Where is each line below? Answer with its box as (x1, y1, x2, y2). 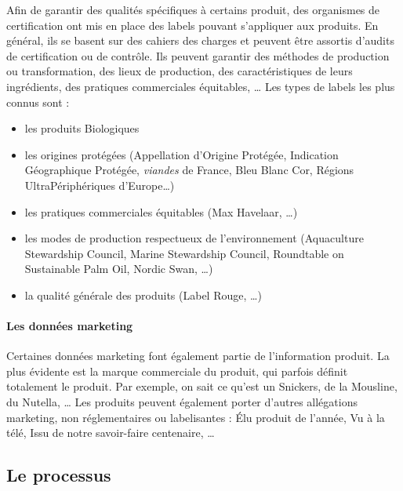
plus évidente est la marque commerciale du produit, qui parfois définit (6, 362, 348, 379)
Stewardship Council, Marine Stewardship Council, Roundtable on (24, 245, 344, 261)
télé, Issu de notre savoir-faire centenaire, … (6, 424, 215, 441)
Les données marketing (6, 318, 133, 334)
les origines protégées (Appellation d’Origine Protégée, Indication (24, 146, 339, 162)
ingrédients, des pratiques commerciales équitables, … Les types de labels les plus (6, 78, 395, 94)
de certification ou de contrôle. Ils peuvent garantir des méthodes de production (6, 47, 390, 64)
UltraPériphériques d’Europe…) (24, 176, 175, 193)
